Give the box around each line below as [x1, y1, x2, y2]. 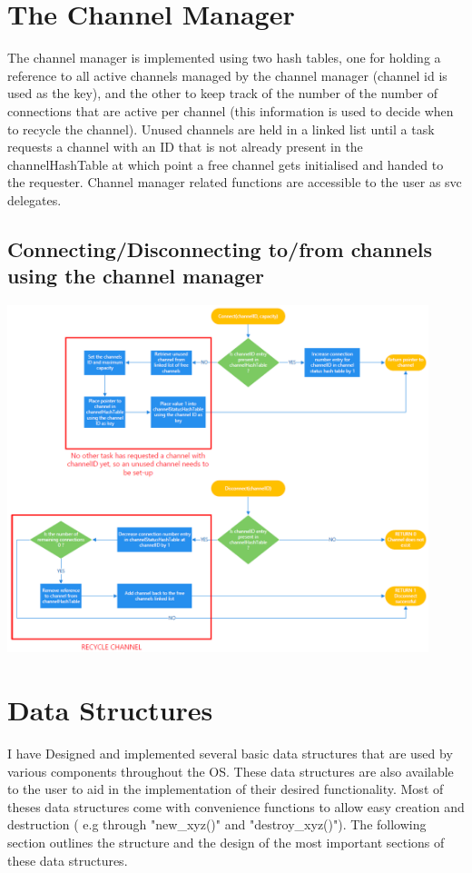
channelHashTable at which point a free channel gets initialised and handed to [7, 154, 444, 174]
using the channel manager [7, 262, 265, 290]
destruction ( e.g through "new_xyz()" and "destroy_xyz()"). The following [7, 815, 427, 834]
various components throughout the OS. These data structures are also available [7, 761, 454, 780]
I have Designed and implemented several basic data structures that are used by [7, 743, 453, 762]
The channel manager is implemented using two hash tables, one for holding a [7, 48, 441, 67]
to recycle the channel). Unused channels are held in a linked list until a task [7, 119, 435, 138]
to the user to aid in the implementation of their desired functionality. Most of [7, 779, 444, 799]
